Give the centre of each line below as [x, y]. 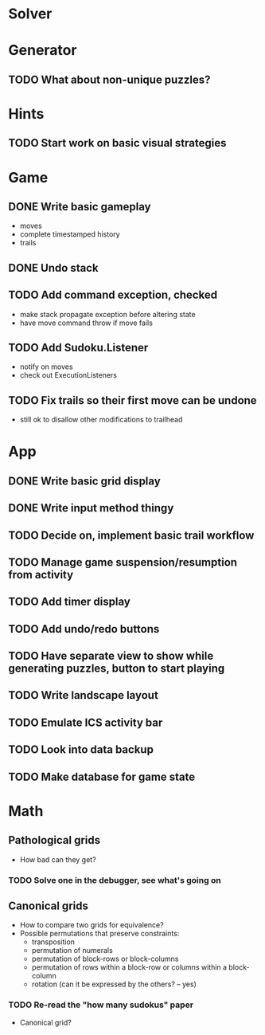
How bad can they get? [58, 859]
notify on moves [46, 367]
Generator [43, 51]
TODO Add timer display [70, 602]
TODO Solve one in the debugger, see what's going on [115, 880]
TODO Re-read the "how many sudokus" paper [101, 1005]
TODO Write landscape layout [84, 695]
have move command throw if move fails [86, 323]
